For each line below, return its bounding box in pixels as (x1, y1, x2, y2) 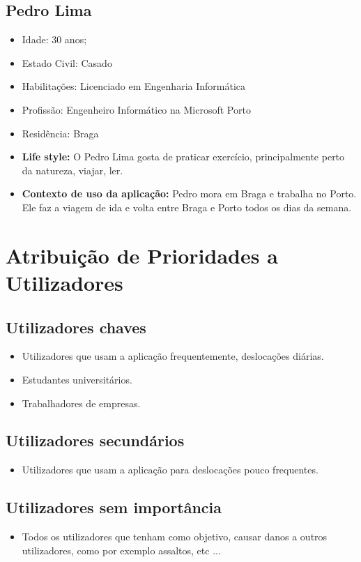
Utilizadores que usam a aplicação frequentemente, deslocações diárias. (22, 349, 324, 363)
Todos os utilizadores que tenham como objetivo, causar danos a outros (22, 529, 328, 544)
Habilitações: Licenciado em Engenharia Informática (22, 79, 246, 93)
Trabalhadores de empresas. (22, 395, 141, 410)
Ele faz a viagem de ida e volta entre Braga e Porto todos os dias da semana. (22, 199, 352, 214)
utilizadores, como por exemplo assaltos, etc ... (22, 542, 221, 557)
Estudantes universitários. (22, 372, 132, 386)
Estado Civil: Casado (22, 55, 112, 70)
